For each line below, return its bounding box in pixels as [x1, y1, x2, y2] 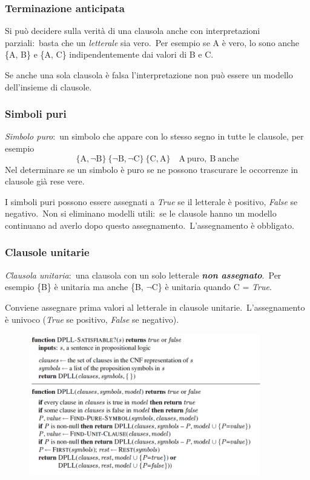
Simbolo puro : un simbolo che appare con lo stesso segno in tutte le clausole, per [5, 130, 304, 143]
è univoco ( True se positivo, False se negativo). [5, 313, 179, 325]
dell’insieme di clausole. [5, 80, 92, 93]
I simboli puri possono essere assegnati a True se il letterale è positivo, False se [5, 195, 298, 208]
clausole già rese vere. [5, 175, 85, 188]
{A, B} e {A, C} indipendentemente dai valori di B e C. [5, 48, 214, 61]
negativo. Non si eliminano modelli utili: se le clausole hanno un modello [5, 207, 277, 220]
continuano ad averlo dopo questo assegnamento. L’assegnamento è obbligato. [5, 218, 294, 231]
